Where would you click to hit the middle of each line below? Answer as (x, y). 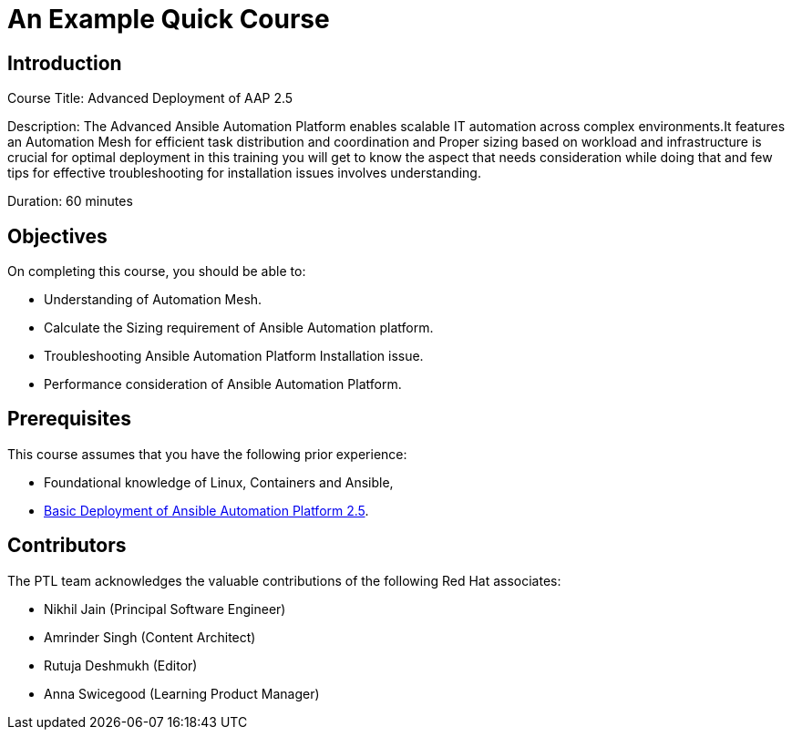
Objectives (57, 236)
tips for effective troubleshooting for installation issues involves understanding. (244, 173)
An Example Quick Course (169, 19)
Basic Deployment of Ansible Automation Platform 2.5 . (206, 510)
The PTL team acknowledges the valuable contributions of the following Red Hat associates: (284, 580)
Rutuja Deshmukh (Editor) (121, 665)
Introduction (65, 63)
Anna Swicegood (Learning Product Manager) (182, 693)
